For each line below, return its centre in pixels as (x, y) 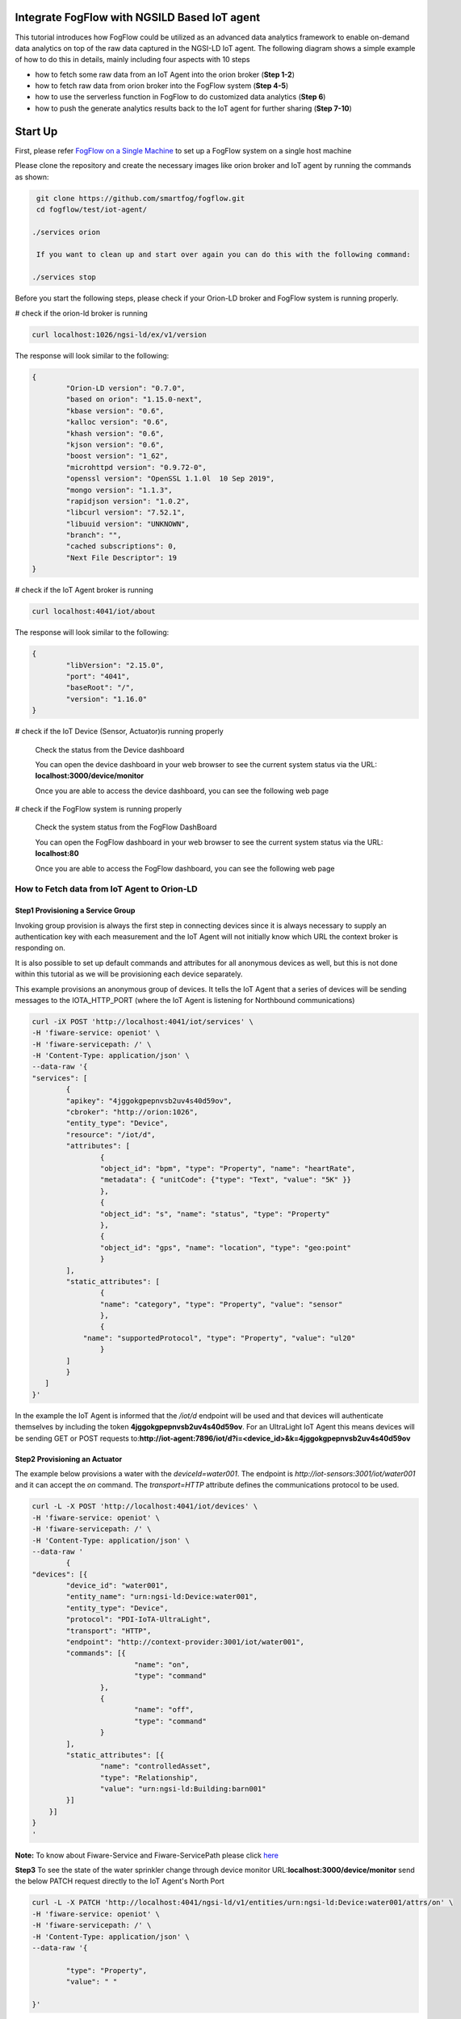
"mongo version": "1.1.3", (119, 490)
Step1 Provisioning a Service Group (75, 911)
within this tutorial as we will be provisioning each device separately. (129, 974)
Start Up (36, 131)
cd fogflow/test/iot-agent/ (92, 209)
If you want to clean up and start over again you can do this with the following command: (224, 255)
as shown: (32, 177)
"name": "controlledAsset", (155, 1766)
